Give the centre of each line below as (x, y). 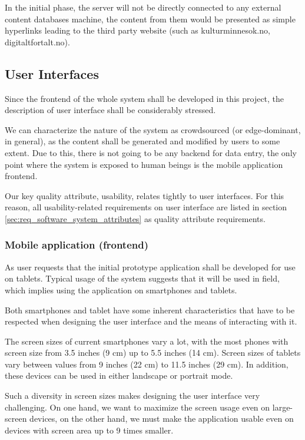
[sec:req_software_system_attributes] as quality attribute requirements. (135, 218)
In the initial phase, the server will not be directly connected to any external (143, 7)
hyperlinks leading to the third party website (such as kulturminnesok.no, (137, 30)
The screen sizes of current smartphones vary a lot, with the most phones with (147, 341)
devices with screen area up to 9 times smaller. (89, 430)
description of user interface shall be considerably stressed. (110, 110)
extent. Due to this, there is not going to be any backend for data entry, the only (151, 152)
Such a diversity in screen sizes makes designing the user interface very (132, 396)
